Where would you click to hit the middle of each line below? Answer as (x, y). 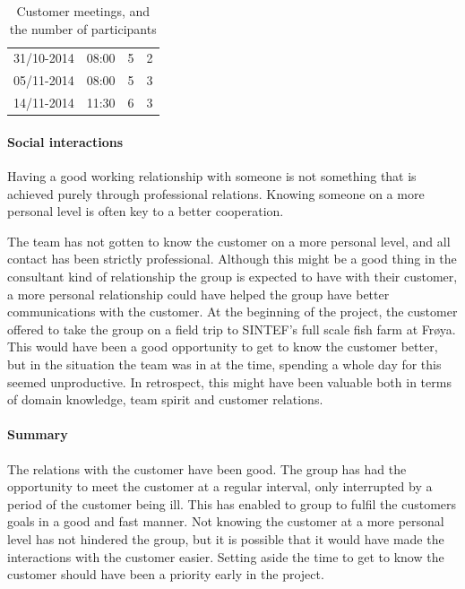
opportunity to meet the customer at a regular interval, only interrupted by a (220, 486)
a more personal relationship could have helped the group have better (198, 294)
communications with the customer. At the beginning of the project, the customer (232, 312)
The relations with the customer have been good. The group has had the (207, 468)
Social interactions (65, 141)
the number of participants (83, 28)
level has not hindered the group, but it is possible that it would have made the (226, 538)
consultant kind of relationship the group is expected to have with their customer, (232, 276)
